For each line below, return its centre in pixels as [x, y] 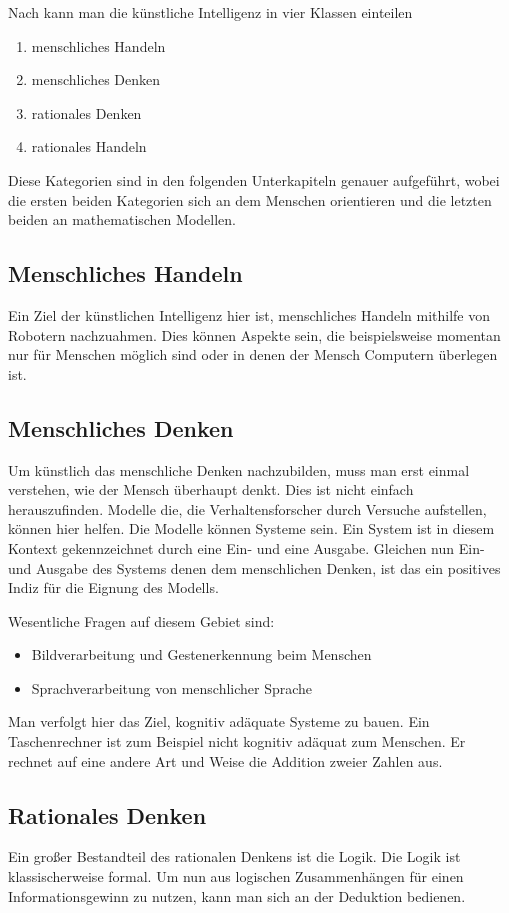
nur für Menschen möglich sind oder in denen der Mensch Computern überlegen [253, 354]
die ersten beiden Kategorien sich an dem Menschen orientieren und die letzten [250, 199]
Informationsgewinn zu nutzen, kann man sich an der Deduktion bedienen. [237, 895]
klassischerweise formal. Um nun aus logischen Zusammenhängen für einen [236, 876]
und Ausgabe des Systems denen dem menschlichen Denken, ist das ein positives [254, 567]
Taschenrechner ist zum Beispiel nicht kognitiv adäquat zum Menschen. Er [237, 741]
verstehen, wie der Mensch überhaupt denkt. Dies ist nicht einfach [211, 489]
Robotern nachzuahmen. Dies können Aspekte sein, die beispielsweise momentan [254, 334]
